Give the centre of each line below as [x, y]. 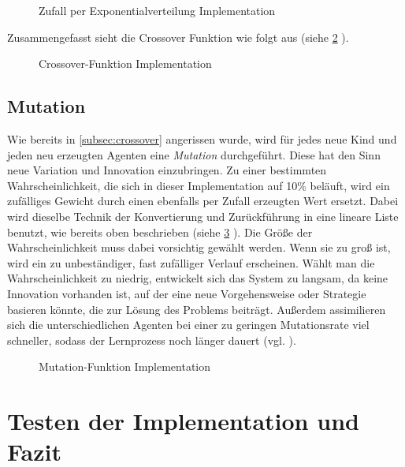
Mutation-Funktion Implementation [125, 366]
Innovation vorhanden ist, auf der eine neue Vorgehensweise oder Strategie [187, 293]
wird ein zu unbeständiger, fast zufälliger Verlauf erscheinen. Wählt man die [191, 262]
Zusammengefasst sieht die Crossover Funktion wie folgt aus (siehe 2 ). [178, 37]
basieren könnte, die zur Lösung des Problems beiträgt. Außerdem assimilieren [197, 309]
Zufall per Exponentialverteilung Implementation [157, 10]
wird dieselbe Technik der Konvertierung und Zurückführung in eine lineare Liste [203, 216]
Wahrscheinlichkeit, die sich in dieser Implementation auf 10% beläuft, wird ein [199, 185]
